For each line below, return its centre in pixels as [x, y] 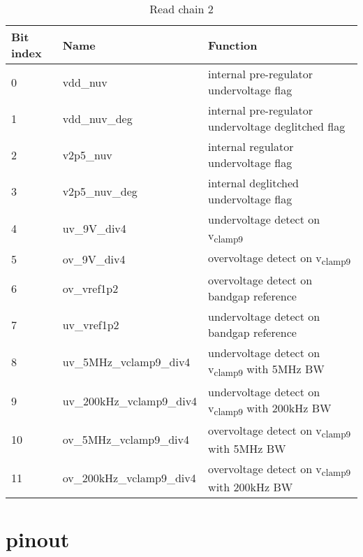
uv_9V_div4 [94, 229]
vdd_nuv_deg [97, 118]
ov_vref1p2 [90, 288]
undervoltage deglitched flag [277, 126]
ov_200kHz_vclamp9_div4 [129, 478]
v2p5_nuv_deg [100, 191]
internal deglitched [253, 183]
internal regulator [251, 146]
